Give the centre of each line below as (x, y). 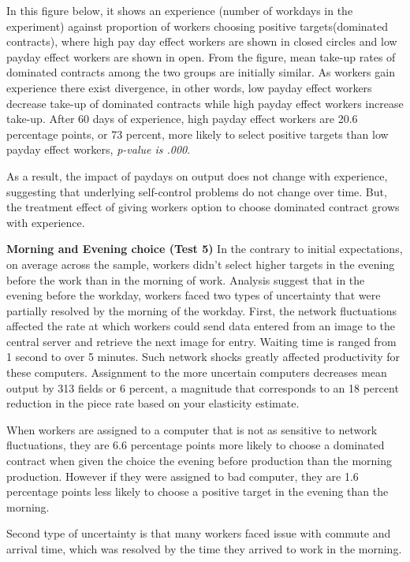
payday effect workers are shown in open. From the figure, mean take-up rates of (201, 56)
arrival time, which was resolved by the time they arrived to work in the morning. (204, 549)
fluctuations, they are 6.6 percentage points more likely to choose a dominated (196, 445)
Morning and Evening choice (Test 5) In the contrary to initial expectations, (205, 249)
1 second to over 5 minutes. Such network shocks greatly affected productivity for (203, 357)
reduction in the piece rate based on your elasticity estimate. (153, 403)
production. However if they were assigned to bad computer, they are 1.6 (183, 476)
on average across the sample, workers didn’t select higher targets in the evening (201, 264)
